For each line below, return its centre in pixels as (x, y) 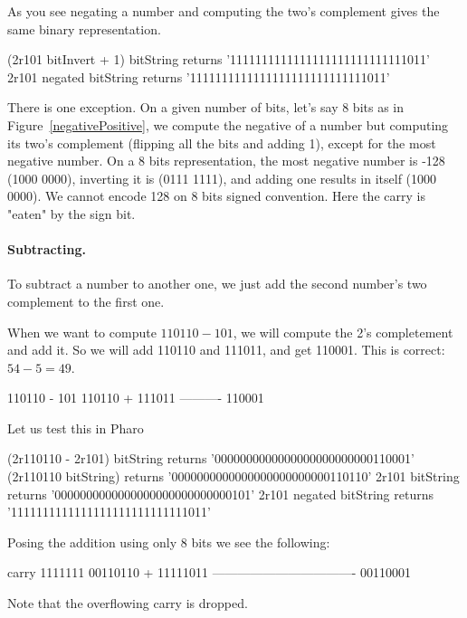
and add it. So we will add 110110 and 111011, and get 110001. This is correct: (226, 350)
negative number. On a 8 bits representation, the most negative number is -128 (226, 161)
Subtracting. (47, 249)
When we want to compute (82, 332)
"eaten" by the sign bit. (71, 213)
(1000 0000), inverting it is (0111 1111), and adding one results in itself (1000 (222, 178)
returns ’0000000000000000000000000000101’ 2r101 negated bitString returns (220, 494)
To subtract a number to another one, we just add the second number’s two (217, 284)
